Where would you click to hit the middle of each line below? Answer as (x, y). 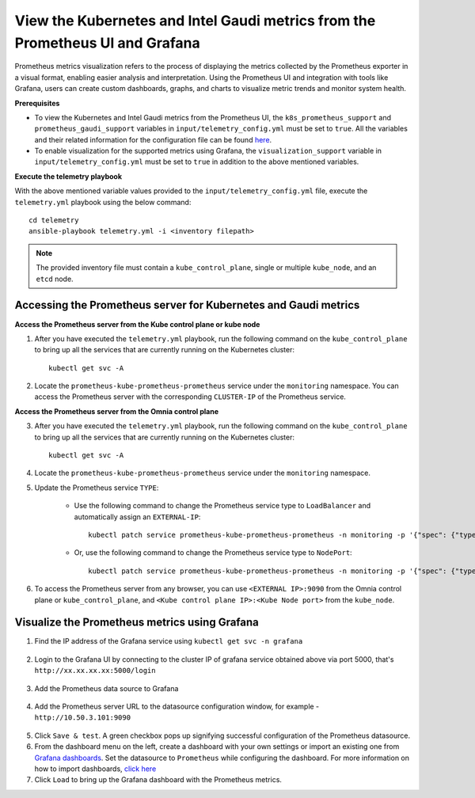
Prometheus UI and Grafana (108, 43)
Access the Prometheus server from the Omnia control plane (117, 411)
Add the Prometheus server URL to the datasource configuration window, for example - (177, 706)
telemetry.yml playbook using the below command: (103, 202)
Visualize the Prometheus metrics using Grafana (137, 623)
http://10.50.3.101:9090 (82, 718)
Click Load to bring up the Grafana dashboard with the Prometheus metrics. (158, 780)
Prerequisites (37, 103)
